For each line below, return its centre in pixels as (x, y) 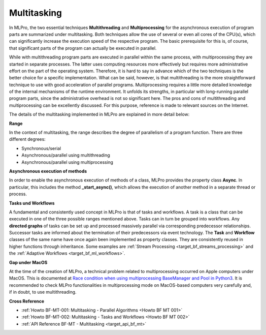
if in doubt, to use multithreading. (43, 292)
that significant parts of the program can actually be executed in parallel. (83, 48)
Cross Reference (27, 301)
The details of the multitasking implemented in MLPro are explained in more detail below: (99, 114)
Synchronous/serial (41, 148)
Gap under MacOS (28, 262)
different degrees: (27, 139)
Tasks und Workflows (32, 203)
